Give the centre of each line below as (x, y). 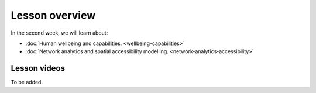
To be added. (27, 82)
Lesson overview (53, 15)
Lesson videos (38, 68)
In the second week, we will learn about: (59, 33)
